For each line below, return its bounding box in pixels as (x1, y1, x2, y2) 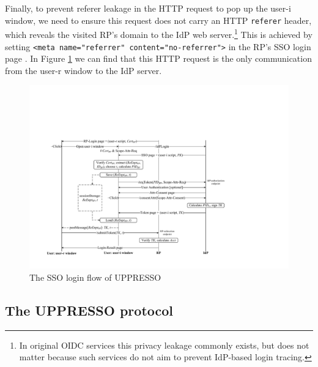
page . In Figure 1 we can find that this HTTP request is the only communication (5, 52, 312, 65)
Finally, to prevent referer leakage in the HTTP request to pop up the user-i (5, 2, 291, 14)
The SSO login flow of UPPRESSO (29, 270, 161, 283)
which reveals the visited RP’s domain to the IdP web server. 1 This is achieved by (5, 26, 312, 40)
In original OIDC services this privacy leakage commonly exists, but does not (19, 338, 309, 351)
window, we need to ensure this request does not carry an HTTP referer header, (5, 13, 312, 26)
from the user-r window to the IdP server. (5, 64, 162, 76)
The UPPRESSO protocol (5, 300, 174, 319)
